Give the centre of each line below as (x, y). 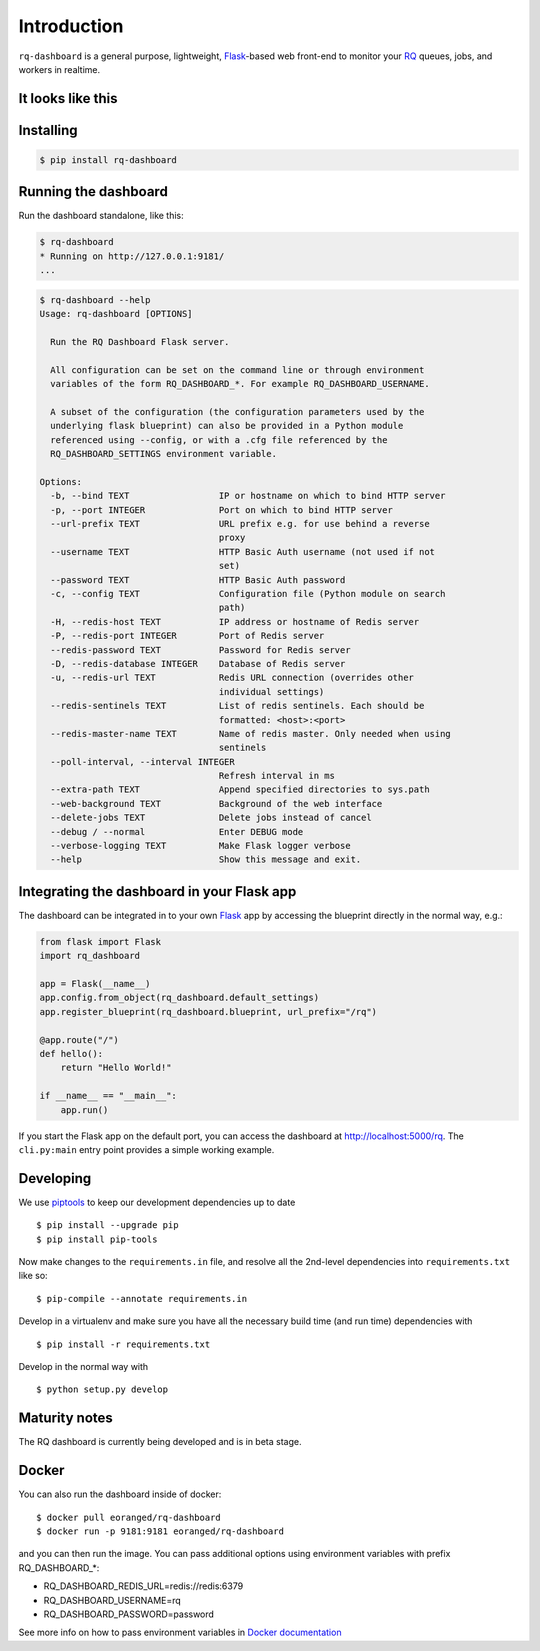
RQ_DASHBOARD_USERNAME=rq (112, 1600)
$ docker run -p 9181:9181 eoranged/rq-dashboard (160, 1531)
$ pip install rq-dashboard (108, 159)
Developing (55, 1178)
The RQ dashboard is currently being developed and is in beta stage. (160, 1442)
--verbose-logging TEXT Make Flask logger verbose (200, 846)
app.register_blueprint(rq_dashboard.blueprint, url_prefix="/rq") (208, 1011)
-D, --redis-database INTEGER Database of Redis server (198, 663)
